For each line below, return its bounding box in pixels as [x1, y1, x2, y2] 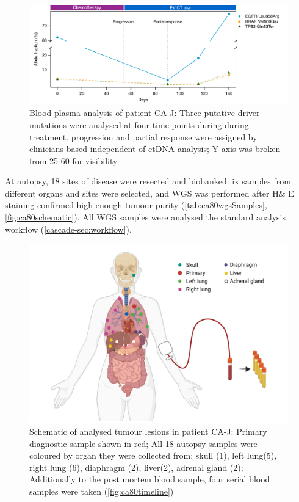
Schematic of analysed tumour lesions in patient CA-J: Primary [29, 425, 267, 437]
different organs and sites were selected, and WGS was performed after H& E [5, 186, 294, 199]
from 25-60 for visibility [29, 154, 118, 167]
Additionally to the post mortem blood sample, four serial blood [29, 473, 270, 486]
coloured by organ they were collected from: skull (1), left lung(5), [29, 449, 277, 462]
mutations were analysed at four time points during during [29, 118, 249, 131]
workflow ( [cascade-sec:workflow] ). [5, 222, 132, 235]
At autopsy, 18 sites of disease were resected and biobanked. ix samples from [5, 175, 291, 187]
